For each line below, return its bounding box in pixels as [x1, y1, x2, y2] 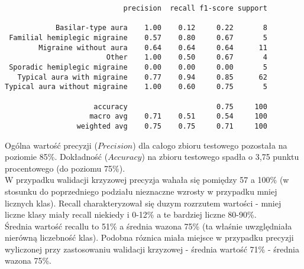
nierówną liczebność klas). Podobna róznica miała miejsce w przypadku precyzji [5, 231, 294, 244]
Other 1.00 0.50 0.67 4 [106, 53, 267, 62]
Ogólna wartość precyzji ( [5, 139, 98, 151]
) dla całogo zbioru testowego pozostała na [132, 139, 287, 151]
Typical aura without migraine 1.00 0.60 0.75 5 [5, 83, 267, 91]
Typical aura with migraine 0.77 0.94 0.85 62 [17, 73, 267, 81]
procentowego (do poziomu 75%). [5, 162, 125, 174]
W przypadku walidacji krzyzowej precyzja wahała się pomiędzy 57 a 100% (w [5, 173, 289, 186]
